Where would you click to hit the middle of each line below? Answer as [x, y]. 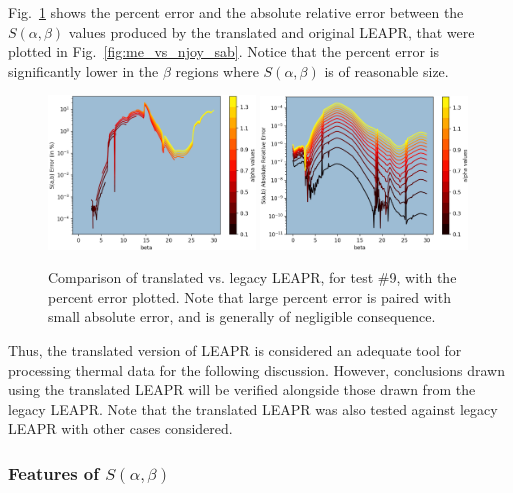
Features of [54, 472]
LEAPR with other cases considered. [120, 428]
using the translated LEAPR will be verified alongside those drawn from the [242, 389]
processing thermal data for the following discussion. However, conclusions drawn [256, 369]
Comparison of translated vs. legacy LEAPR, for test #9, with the [252, 277]
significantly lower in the [83, 70]
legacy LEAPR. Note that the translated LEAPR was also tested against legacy [253, 408]
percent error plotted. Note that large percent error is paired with [249, 296]
